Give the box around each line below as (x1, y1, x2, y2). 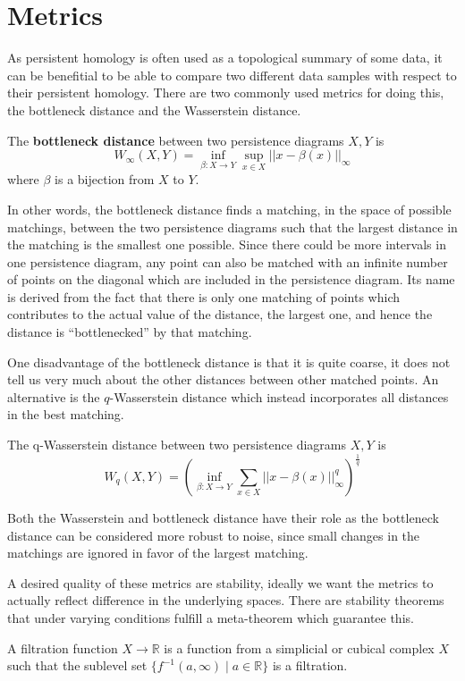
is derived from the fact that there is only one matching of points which (7, 287, 401, 306)
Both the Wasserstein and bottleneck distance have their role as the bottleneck (7, 508, 439, 526)
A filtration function (7, 638, 118, 657)
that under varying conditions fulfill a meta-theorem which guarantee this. (7, 608, 414, 626)
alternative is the (7, 387, 100, 406)
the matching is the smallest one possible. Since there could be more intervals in (7, 235, 446, 254)
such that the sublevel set (7, 656, 148, 675)
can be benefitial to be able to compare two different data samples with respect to (7, 65, 457, 84)
